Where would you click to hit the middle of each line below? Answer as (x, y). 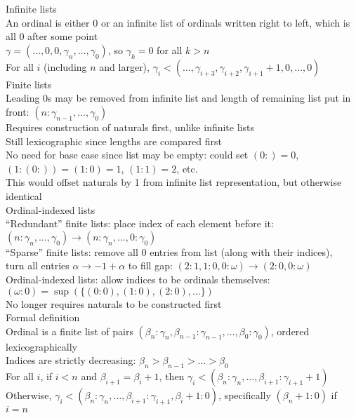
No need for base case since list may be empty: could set (127, 155)
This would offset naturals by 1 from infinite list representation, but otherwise (174, 182)
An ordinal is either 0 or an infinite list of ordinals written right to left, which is (178, 22)
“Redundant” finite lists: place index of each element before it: (140, 223)
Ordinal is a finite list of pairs (70, 331)
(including (65, 66)
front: (18, 111)
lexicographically (41, 346)
